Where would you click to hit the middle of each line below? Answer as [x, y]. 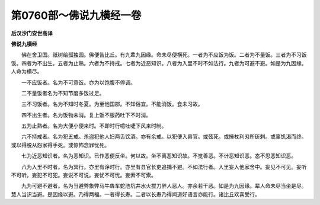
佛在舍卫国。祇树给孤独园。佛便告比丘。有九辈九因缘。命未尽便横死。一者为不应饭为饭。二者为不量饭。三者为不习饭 [164, 55]
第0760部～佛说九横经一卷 [76, 15]
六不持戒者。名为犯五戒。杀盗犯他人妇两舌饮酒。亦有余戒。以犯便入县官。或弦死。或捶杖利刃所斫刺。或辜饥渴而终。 [164, 137]
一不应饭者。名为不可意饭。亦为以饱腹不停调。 [78, 82]
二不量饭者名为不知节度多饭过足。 [63, 93]
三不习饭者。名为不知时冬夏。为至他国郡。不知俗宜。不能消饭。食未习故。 [112, 104]
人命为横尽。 [27, 72]
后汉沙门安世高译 [32, 33]
